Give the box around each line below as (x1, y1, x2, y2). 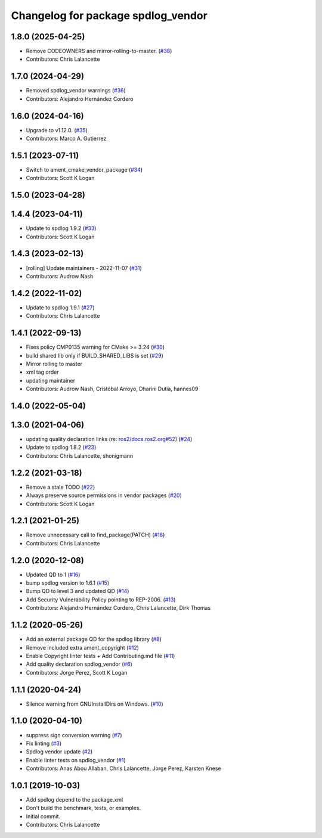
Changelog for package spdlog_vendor (11, 9, 208, 22)
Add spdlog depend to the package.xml (26, 796, 123, 803)
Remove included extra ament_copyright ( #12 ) (26, 644, 140, 651)
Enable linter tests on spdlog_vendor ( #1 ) (26, 756, 126, 763)
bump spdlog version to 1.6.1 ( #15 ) (26, 579, 110, 586)
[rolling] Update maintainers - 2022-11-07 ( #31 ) (26, 264, 143, 271)
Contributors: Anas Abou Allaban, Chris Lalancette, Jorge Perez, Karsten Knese (26, 765, 221, 772)
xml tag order (26, 368, 59, 375)
